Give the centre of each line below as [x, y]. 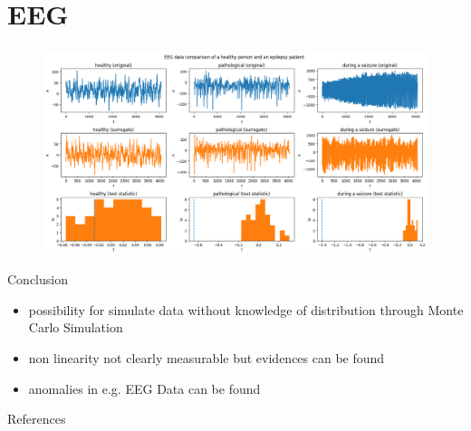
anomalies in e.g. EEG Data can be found [144, 388]
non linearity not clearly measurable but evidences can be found [207, 358]
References [37, 419]
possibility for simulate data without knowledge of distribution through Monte [246, 309]
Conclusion [38, 279]
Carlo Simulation [76, 327]
